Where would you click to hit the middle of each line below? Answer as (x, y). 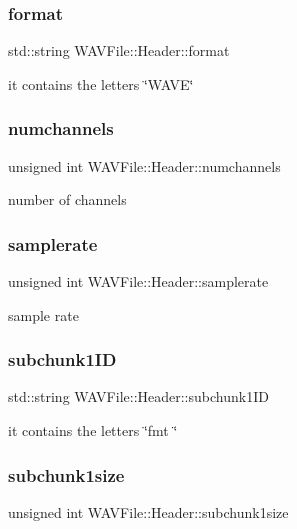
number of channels (67, 199)
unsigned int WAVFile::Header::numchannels (144, 165)
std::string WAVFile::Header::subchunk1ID (138, 396)
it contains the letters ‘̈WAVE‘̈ (101, 83)
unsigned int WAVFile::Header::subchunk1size (148, 511)
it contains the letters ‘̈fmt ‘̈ (93, 430)
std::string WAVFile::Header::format (119, 50)
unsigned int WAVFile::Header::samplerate (138, 281)
